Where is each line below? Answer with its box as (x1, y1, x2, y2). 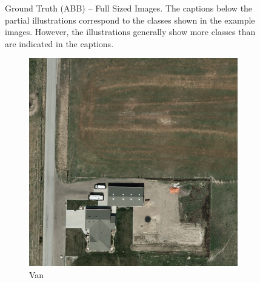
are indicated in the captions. (5, 37, 114, 50)
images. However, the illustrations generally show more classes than (5, 25, 256, 38)
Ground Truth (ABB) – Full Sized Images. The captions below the (5, 2, 253, 14)
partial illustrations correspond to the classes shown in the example (5, 13, 255, 26)
